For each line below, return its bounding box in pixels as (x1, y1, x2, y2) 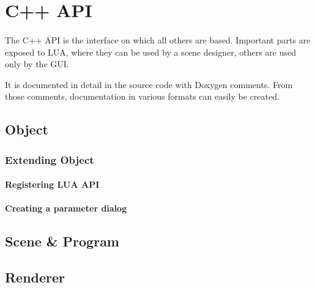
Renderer (5, 268, 65, 287)
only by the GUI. (5, 57, 69, 70)
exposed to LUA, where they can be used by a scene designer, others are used (5, 45, 296, 58)
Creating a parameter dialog (5, 202, 127, 215)
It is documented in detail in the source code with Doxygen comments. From (5, 78, 293, 90)
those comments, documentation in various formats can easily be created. (5, 90, 280, 103)
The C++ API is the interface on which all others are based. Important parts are (5, 33, 311, 46)
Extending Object (5, 152, 94, 167)
